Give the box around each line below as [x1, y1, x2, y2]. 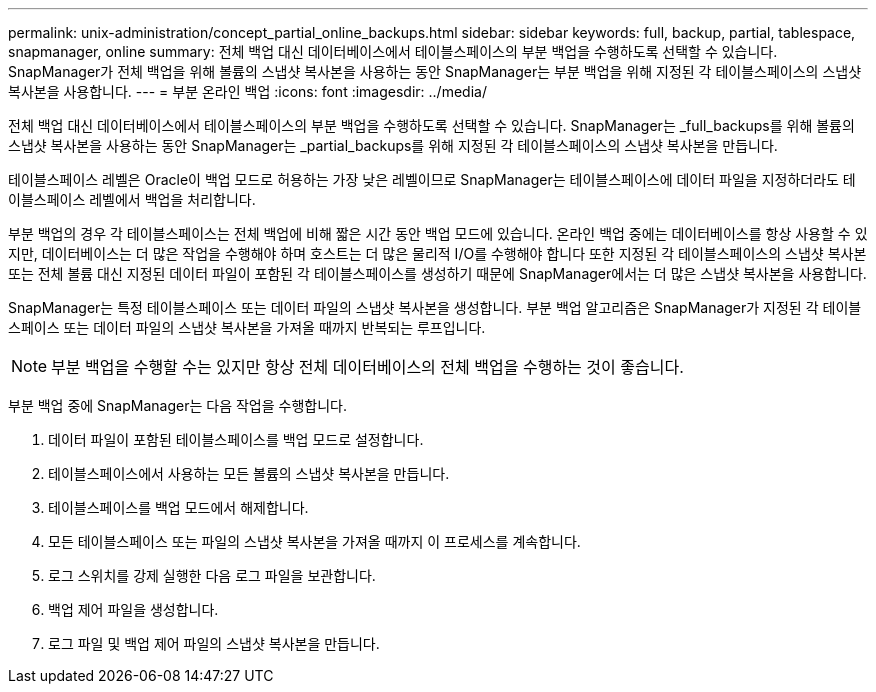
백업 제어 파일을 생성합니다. [48, 601, 219, 618]
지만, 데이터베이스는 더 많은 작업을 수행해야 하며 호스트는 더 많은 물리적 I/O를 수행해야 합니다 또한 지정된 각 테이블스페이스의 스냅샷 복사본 [8, 245, 867, 262]
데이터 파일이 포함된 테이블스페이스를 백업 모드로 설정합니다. [48, 431, 424, 448]
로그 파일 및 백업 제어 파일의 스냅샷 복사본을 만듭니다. [48, 635, 380, 652]
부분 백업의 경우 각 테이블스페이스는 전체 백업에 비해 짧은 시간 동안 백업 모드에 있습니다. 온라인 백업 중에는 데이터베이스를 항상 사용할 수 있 [8, 225, 868, 242]
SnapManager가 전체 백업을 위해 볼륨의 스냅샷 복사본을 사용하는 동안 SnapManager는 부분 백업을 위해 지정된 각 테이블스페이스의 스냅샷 [8, 63, 862, 80]
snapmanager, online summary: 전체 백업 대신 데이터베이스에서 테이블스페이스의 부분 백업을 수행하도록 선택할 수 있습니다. [8, 43, 778, 60]
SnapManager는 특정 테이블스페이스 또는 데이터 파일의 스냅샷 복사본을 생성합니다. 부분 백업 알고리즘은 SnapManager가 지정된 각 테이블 [8, 299, 862, 316]
